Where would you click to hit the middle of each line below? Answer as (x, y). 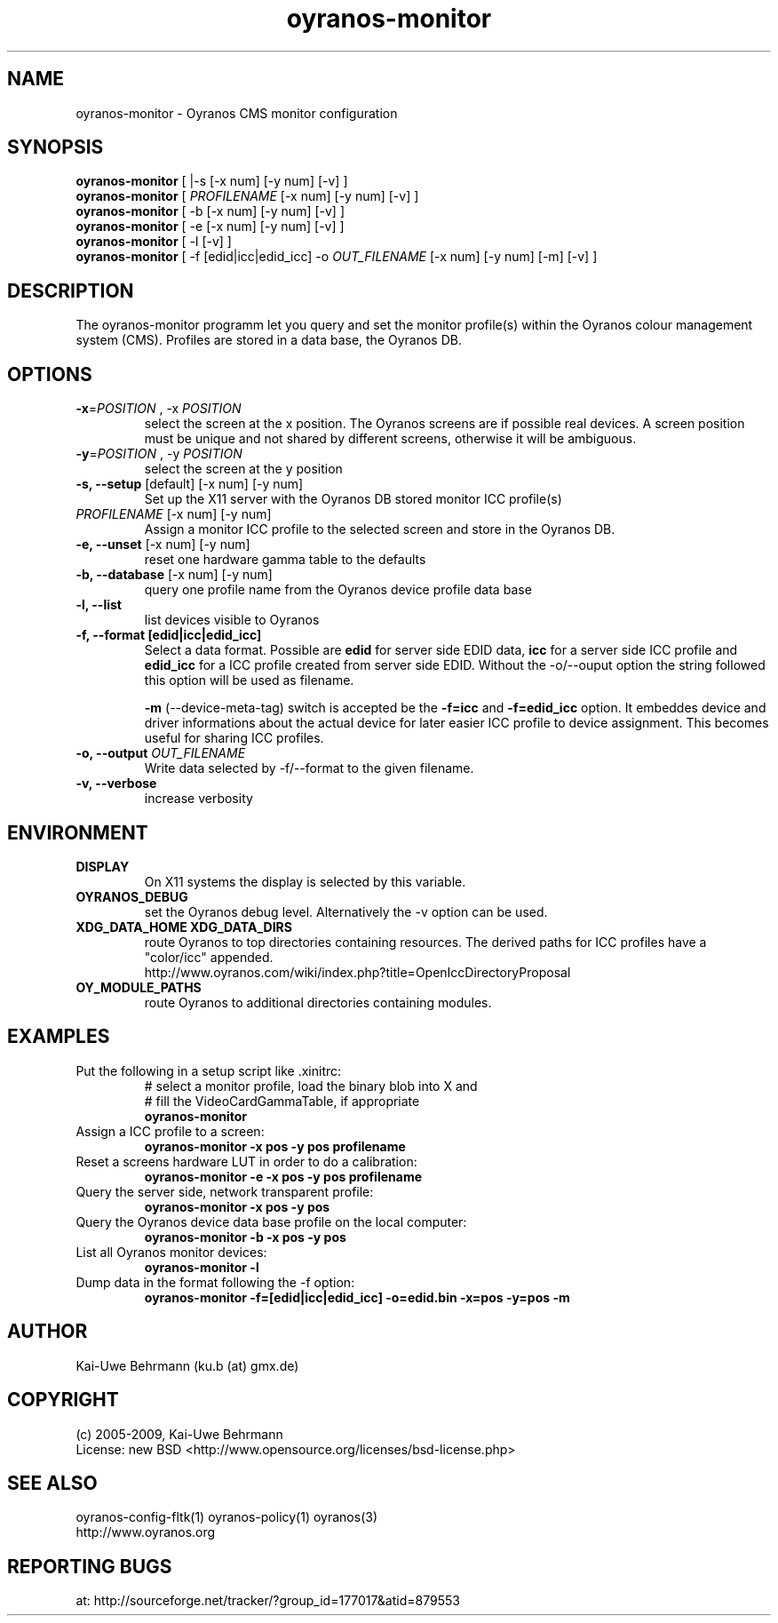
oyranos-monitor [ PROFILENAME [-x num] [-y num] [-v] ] (247, 196)
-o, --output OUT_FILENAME (161, 753)
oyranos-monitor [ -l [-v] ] (154, 242)
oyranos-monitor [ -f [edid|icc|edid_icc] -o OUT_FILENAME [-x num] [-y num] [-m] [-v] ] (337, 257)
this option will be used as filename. (249, 680)
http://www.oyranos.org (146, 1532)
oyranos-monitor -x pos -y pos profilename (275, 1146)
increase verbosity (198, 799)
